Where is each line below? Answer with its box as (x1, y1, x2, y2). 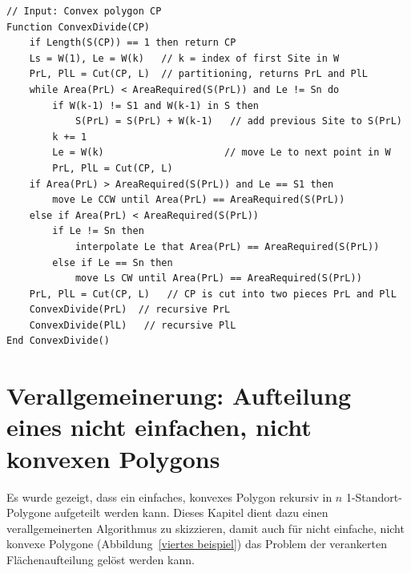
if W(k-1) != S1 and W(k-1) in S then (52, 99, 259, 111)
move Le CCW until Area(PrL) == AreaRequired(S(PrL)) (52, 194, 345, 206)
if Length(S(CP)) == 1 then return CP (29, 37, 236, 49)
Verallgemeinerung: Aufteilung (6, 379, 352, 412)
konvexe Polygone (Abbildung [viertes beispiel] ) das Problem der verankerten (6, 535, 387, 552)
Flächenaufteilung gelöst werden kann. (6, 551, 195, 567)
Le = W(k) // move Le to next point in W (52, 147, 391, 159)
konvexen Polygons (6, 442, 220, 474)
